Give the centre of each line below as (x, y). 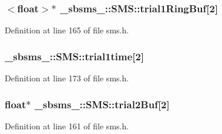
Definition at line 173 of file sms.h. (67, 78)
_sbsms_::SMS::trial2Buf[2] (102, 104)
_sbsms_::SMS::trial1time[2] (75, 56)
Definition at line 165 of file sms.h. (67, 30)
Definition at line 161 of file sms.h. (67, 126)
